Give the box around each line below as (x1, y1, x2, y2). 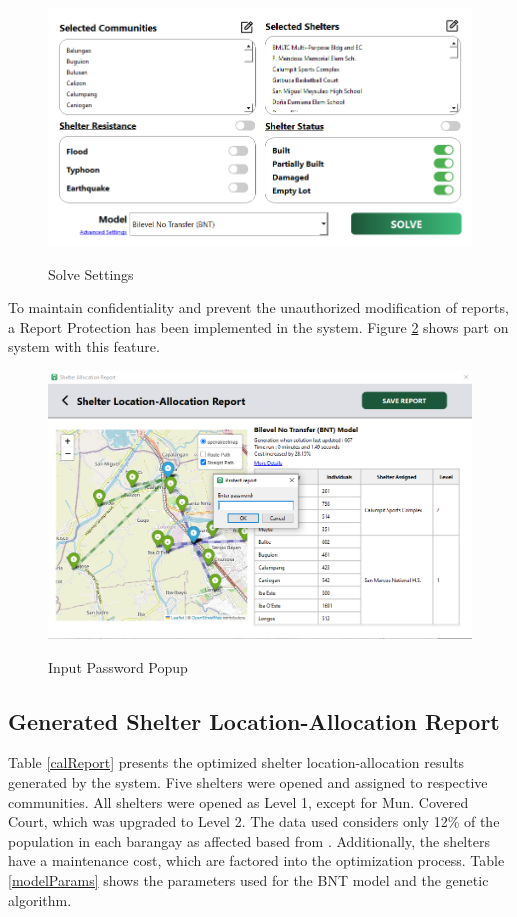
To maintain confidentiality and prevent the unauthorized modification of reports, (8, 297, 509, 318)
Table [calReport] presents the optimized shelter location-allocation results (8, 752, 465, 773)
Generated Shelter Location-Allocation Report (8, 705, 500, 736)
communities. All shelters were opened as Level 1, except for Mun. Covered (8, 791, 469, 812)
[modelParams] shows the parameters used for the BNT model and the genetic (8, 870, 489, 891)
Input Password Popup (48, 656, 188, 677)
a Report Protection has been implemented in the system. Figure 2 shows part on (8, 316, 509, 337)
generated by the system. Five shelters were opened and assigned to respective (8, 772, 488, 793)
